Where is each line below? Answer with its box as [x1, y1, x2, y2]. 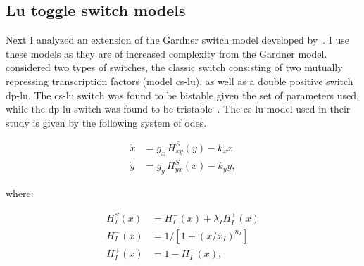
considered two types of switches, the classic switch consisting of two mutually [6, 60, 343, 75]
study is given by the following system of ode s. [6, 115, 207, 129]
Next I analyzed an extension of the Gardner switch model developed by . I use [6, 32, 350, 47]
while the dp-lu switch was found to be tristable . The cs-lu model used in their [6, 101, 351, 116]
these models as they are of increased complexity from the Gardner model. [6, 46, 327, 61]
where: [6, 186, 34, 201]
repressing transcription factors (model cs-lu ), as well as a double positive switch [6, 73, 353, 88]
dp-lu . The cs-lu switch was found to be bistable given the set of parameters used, [6, 87, 359, 102]
